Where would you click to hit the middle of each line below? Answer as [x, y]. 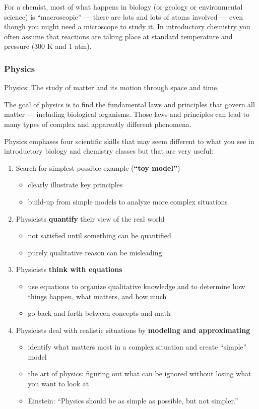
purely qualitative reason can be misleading [95, 252]
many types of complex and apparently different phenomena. [98, 124]
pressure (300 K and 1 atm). [48, 46]
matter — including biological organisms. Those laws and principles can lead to [127, 114]
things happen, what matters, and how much [97, 296]
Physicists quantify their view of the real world [90, 218]
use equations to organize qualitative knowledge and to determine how [137, 286]
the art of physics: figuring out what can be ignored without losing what [140, 373]
